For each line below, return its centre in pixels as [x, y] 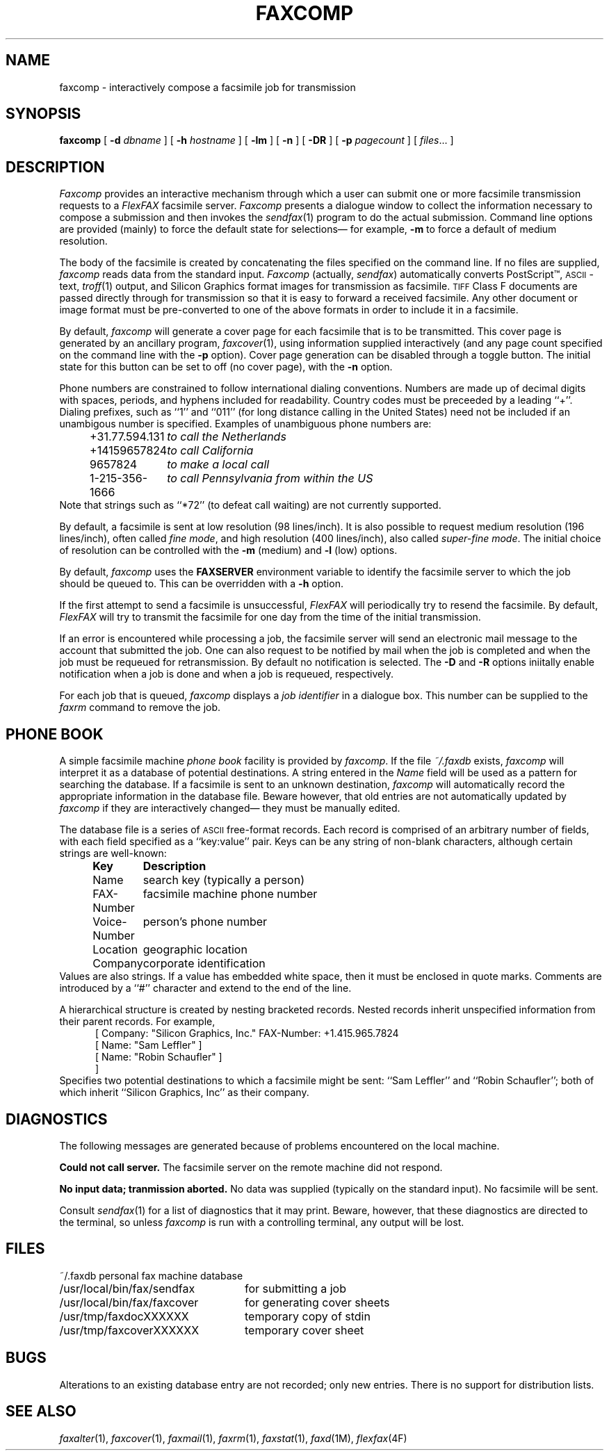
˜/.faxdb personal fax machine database [151, 1275]
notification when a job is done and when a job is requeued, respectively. [226, 674]
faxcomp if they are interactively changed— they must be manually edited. [230, 808]
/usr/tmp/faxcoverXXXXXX [129, 1330]
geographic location [195, 950]
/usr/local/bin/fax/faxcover [129, 1302]
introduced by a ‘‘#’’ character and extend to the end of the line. [205, 988]
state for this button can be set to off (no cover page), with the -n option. [226, 367]
